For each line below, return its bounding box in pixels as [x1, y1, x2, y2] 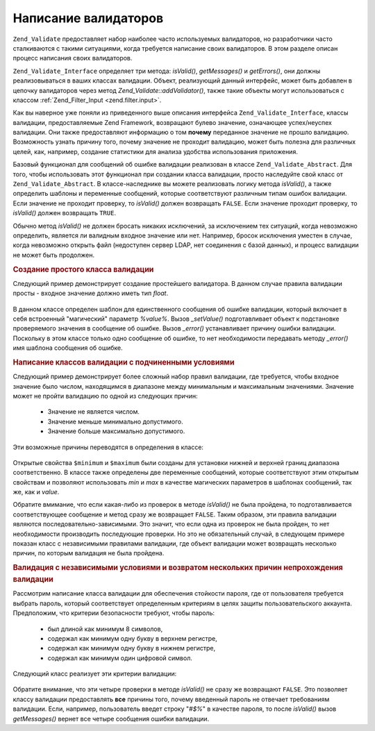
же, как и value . [12, 488, 60, 496]
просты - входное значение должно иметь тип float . [12, 289, 169, 298]
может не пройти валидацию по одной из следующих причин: [12, 392, 198, 400]
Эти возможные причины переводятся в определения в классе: [12, 443, 204, 451]
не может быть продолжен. [12, 251, 95, 259]
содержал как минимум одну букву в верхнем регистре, [47, 634, 218, 642]
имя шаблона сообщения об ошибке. [12, 344, 123, 352]
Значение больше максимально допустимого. [47, 427, 185, 435]
